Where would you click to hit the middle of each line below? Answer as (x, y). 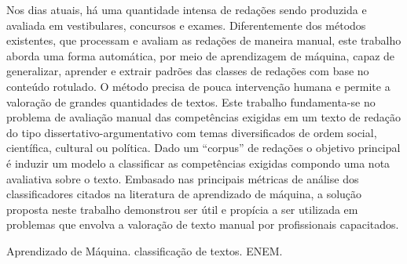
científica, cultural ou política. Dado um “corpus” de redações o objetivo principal (203, 148)
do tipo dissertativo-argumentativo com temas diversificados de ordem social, (192, 132)
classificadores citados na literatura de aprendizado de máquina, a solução (184, 194)
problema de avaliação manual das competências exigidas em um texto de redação (203, 117)
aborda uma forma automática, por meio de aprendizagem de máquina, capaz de (201, 55)
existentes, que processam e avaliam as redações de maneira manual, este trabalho (204, 40)
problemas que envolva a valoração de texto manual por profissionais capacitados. (203, 224)
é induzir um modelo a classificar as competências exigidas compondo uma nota (198, 163)
